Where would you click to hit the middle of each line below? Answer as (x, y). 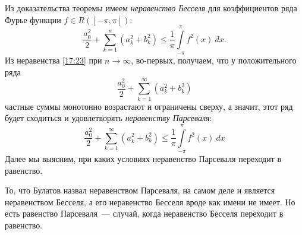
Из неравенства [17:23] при (54, 60)
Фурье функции (33, 19)
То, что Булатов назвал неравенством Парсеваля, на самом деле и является (140, 190)
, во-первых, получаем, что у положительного (214, 60)
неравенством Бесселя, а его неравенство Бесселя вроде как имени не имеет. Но (150, 201)
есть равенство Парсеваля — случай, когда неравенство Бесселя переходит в (144, 213)
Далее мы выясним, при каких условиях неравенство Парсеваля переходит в (143, 158)
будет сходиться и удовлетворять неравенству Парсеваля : (108, 118)
